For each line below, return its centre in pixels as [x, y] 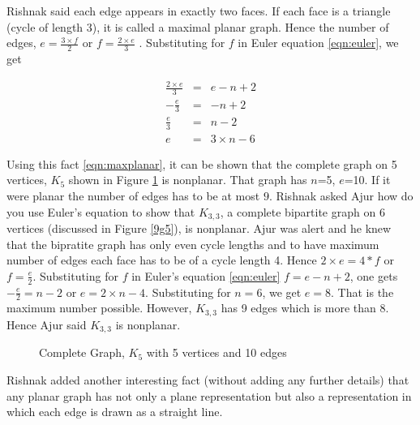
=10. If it [367, 180]
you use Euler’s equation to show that [101, 211]
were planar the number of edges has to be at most [133, 195]
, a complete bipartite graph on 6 [302, 211]
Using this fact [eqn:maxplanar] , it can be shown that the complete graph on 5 [202, 163]
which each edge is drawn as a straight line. [115, 412]
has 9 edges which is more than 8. [305, 308]
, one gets [374, 275]
